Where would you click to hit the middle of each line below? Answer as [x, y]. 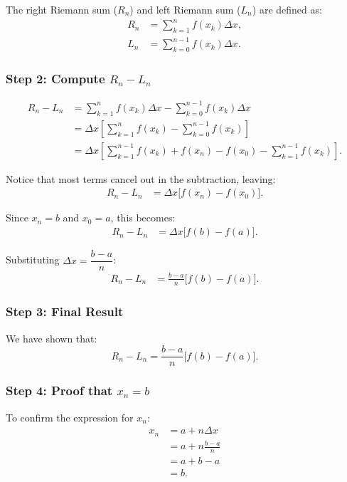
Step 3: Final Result [65, 311]
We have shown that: [52, 338]
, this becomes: [143, 218]
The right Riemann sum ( [62, 9]
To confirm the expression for [70, 417]
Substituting [33, 260]
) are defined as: [287, 9]
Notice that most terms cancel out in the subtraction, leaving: [141, 178]
